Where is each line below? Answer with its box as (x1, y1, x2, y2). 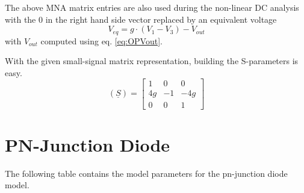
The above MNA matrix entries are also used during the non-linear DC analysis (5, 1, 299, 13)
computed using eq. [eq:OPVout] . (40, 34, 163, 47)
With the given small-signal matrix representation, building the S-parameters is (5, 55, 299, 67)
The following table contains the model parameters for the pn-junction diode (5, 167, 288, 179)
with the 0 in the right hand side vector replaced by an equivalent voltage (5, 13, 277, 25)
